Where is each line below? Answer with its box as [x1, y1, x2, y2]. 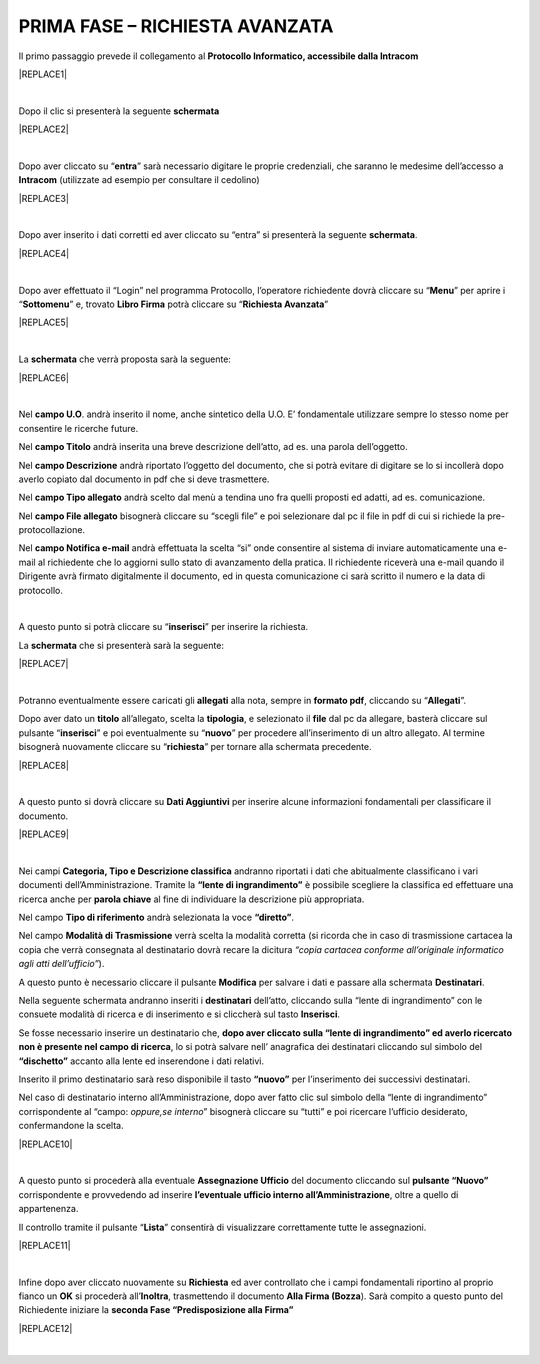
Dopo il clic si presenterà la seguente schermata [18, 105, 220, 117]
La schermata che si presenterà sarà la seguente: [18, 639, 225, 651]
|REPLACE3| [18, 192, 70, 204]
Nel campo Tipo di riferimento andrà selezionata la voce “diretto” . [18, 911, 295, 924]
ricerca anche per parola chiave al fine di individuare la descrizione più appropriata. [18, 893, 365, 905]
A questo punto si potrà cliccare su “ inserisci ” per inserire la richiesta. [18, 621, 309, 633]
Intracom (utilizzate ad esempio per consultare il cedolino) [18, 174, 260, 186]
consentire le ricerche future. [18, 422, 139, 434]
